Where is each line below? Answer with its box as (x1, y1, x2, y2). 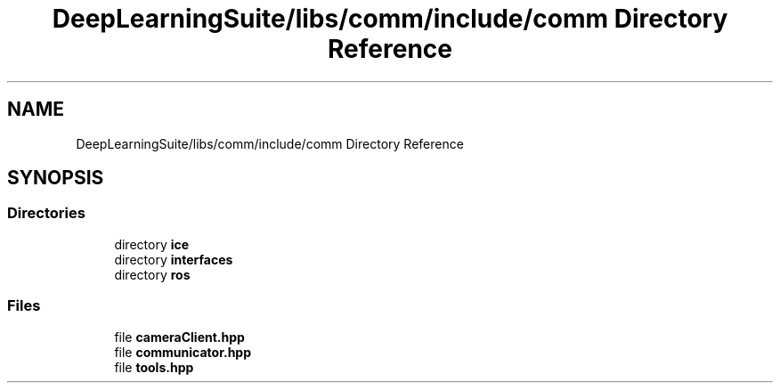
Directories (7, 204, 85, 223)
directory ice (114, 236, 190, 252)
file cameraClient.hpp (114, 329, 245, 345)
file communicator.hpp (114, 344, 252, 360)
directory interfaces (114, 251, 233, 267)
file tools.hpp (114, 359, 194, 375)
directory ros (114, 266, 191, 282)
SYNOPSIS (7, 167, 104, 190)
